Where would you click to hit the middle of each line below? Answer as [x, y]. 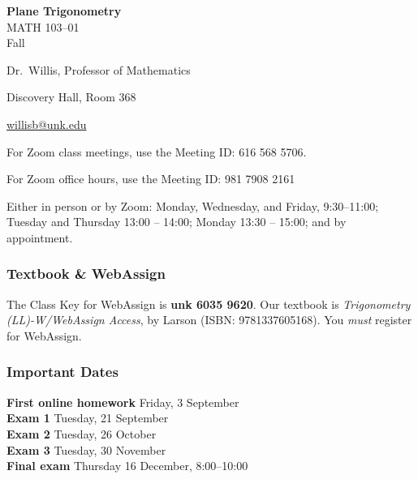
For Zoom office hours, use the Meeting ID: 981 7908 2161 [151, 179]
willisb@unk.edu [47, 124]
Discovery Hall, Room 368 [71, 97]
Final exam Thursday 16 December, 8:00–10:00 [127, 466]
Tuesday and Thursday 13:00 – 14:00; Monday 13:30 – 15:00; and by [177, 222]
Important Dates [62, 372]
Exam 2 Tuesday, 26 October [82, 433]
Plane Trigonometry [64, 11]
